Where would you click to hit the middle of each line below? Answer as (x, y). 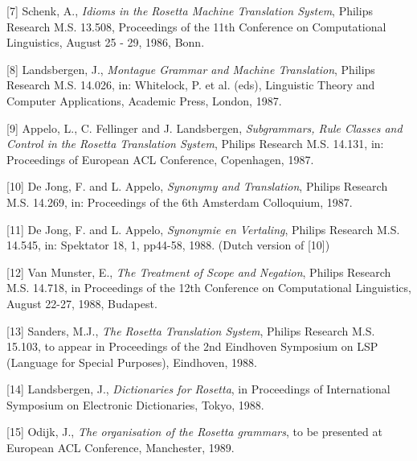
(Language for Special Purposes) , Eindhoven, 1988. (132, 362)
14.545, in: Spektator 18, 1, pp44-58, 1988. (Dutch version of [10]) (168, 245)
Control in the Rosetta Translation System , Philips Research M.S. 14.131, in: (195, 144)
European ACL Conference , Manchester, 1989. (121, 448)
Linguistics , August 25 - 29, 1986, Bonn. (106, 42)
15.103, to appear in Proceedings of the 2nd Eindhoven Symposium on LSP (192, 346)
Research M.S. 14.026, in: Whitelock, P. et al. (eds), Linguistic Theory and (191, 85)
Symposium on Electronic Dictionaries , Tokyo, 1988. (135, 404)
